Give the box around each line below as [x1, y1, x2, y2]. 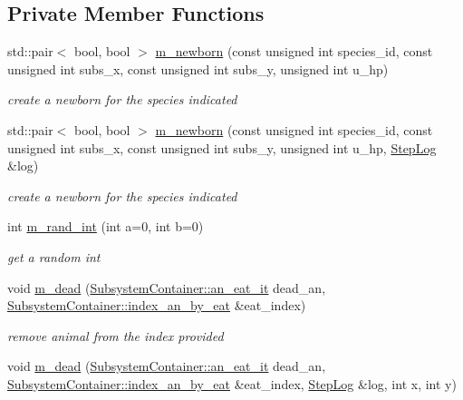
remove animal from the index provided [7, 326, 224, 345]
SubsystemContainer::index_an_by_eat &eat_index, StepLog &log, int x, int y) [7, 374, 457, 393]
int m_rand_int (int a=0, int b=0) [7, 217, 204, 236]
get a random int [7, 247, 101, 266]
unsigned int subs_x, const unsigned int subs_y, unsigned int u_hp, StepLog [7, 138, 437, 157]
